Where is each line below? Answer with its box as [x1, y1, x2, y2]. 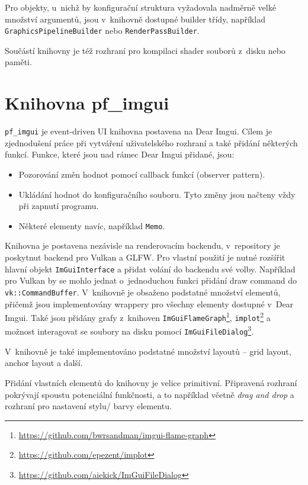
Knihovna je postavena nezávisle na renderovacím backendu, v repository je [5, 239, 280, 252]
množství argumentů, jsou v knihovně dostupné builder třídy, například [5, 12, 265, 25]
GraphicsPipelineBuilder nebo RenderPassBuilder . [5, 24, 200, 37]
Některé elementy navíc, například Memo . [18, 219, 165, 232]
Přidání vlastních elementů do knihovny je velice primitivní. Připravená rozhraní [5, 376, 297, 388]
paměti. [5, 56, 32, 68]
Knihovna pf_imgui [5, 91, 169, 115]
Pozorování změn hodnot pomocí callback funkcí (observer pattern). [18, 168, 265, 180]
